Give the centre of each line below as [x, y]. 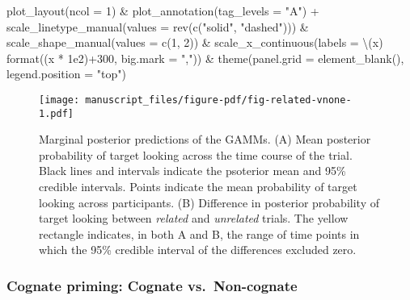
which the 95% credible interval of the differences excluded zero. [198, 250]
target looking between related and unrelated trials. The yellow [194, 218]
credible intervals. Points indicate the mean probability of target [198, 187]
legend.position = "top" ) [66, 74]
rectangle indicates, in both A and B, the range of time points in [199, 233]
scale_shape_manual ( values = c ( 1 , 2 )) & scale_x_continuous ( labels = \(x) [195, 42]
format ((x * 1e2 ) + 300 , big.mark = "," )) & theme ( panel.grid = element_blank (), [205, 58]
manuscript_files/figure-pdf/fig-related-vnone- [218, 100]
